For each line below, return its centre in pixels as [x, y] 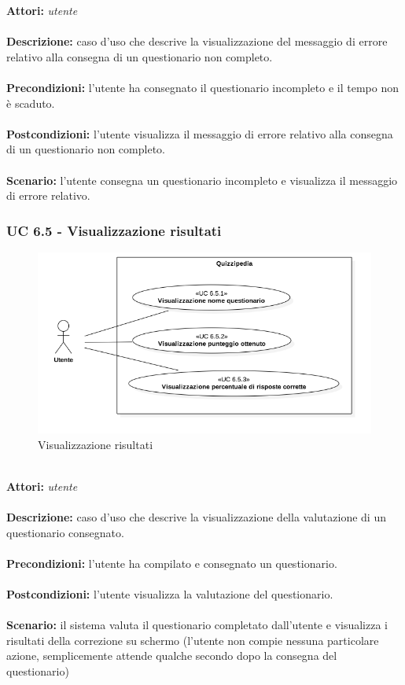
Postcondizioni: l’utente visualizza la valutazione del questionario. [170, 593]
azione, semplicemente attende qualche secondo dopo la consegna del [172, 656]
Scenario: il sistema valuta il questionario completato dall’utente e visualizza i [197, 625]
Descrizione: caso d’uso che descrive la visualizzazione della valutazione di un [196, 516]
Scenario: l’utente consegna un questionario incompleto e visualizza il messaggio [202, 180]
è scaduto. [31, 103]
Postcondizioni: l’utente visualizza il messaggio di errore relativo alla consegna [200, 133]
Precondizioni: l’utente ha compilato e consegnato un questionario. [172, 563]
